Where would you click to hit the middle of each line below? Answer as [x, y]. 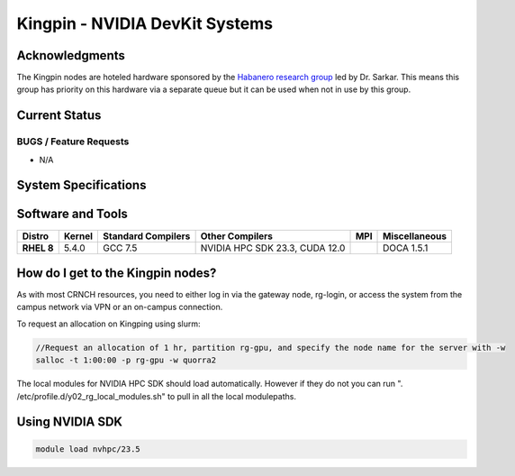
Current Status [59, 116]
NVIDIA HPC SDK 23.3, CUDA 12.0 [273, 248]
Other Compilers [237, 236]
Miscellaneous [415, 236]
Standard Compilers [146, 236]
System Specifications [81, 185]
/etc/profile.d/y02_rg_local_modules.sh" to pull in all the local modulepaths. [157, 396]
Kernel [78, 236]
